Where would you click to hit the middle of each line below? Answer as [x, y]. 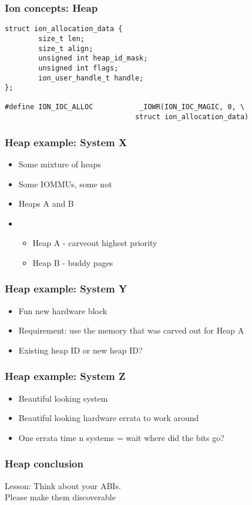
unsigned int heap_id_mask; [93, 58]
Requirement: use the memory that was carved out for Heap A [131, 330]
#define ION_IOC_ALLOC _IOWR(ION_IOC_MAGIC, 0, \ [125, 107]
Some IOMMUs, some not [65, 184]
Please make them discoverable [60, 497]
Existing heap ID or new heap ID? [80, 350]
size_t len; [62, 38]
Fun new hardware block [63, 310]
